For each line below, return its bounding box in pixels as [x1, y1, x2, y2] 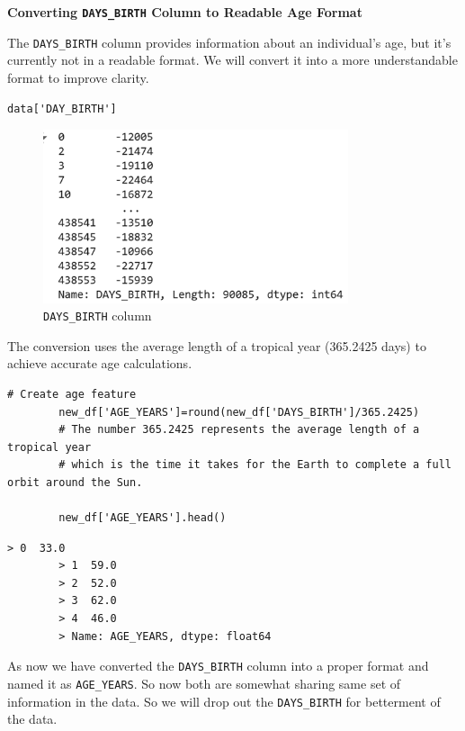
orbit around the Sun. [7, 475, 143, 489]
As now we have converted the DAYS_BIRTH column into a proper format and [7, 656, 429, 675]
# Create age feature [7, 387, 137, 401]
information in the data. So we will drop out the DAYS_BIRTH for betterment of [7, 691, 441, 710]
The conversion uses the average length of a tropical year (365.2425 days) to [7, 336, 426, 355]
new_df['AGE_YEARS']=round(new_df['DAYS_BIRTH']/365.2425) [58, 405, 420, 419]
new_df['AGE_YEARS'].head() [58, 511, 227, 525]
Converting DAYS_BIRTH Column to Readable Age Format [7, 3, 362, 21]
